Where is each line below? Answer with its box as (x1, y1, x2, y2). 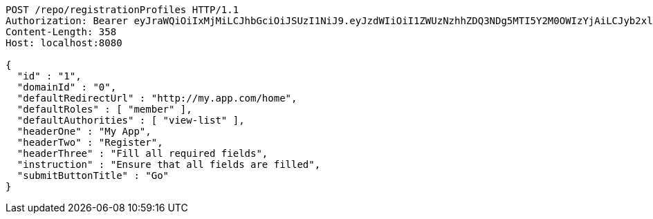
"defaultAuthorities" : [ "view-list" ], (17, 115, 245, 126)
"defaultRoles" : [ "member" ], (17, 104, 192, 115)
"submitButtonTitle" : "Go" (17, 170, 169, 181)
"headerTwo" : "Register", (17, 137, 163, 148)
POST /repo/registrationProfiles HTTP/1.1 (6, 4, 239, 15)
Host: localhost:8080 (6, 37, 122, 48)
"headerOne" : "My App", (17, 126, 151, 137)
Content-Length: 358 (6, 26, 117, 37)
